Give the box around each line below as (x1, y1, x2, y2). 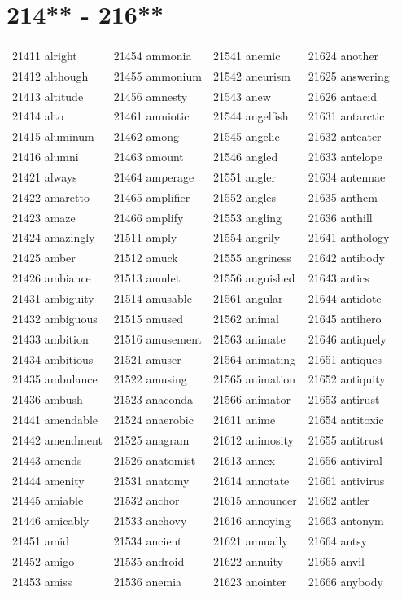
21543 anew (213, 87, 271, 104)
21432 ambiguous (12, 309, 98, 326)
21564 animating (213, 350, 296, 367)
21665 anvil (308, 552, 365, 569)
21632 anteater (308, 128, 382, 145)
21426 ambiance (12, 269, 91, 287)
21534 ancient (113, 532, 182, 550)
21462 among (113, 128, 179, 145)
